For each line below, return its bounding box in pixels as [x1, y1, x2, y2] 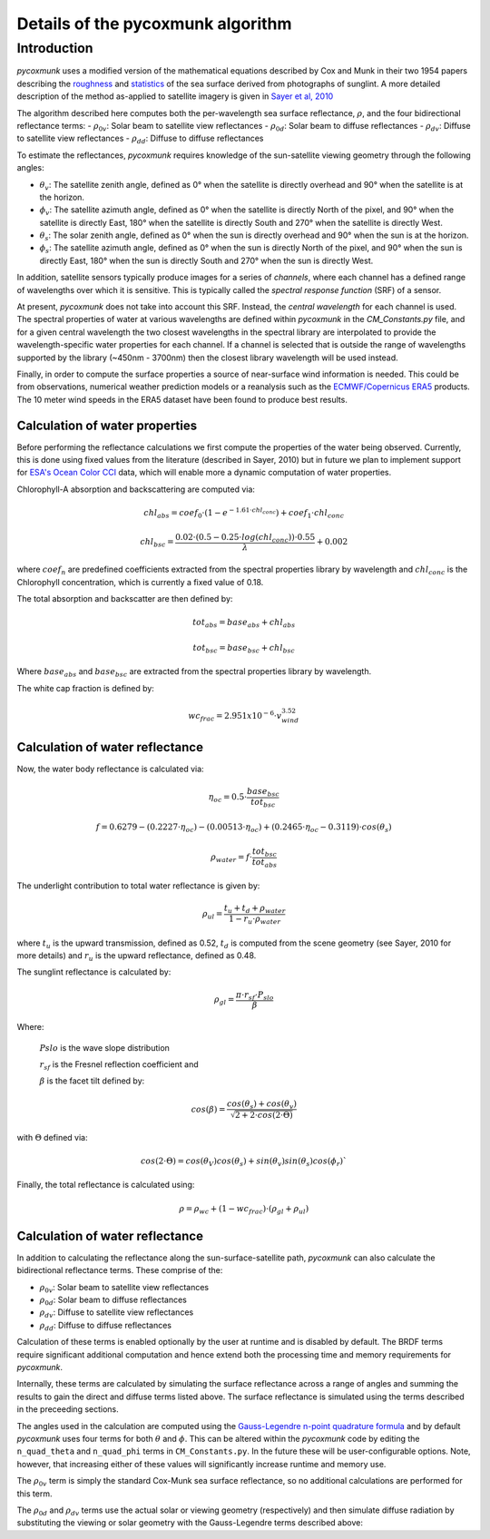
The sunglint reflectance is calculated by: [16, 966, 171, 977]
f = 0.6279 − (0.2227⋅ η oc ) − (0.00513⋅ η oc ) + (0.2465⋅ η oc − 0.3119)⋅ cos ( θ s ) [95, 822, 392, 835]
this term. [16, 1488, 53, 1499]
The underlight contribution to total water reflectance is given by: [16, 880, 260, 891]
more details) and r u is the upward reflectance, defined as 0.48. [16, 950, 257, 963]
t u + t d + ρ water [223, 903, 286, 916]
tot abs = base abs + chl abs [191, 617, 296, 630]
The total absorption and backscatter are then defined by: [16, 593, 233, 603]
